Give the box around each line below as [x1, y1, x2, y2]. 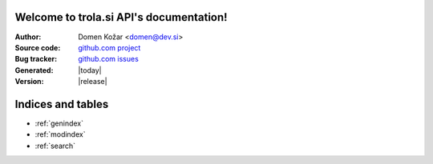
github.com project [78, 42, 141, 52]
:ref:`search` [34, 141, 76, 150]
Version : [14, 77, 44, 86]
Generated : [14, 65, 54, 75]
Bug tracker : [14, 54, 58, 64]
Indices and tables [14, 97, 109, 111]
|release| [78, 77, 107, 86]
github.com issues [78, 54, 140, 64]
